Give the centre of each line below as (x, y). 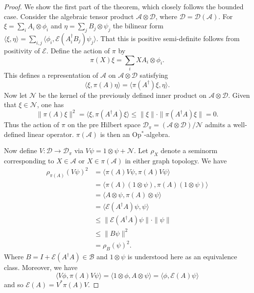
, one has (50, 104)
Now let (16, 95)
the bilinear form (138, 26)
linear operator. (51, 134)
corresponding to (29, 161)
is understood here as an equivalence (182, 257)
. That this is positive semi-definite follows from (168, 38)
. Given (239, 95)
